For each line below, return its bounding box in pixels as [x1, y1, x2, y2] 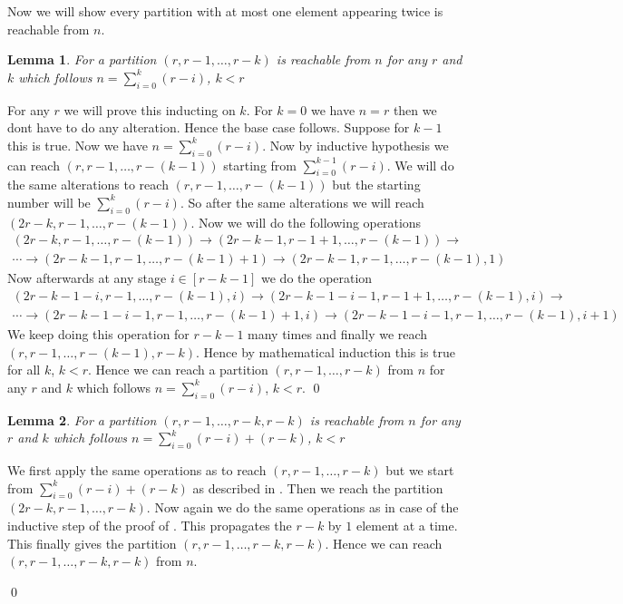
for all [7, 360, 41, 379]
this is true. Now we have [7, 135, 148, 154]
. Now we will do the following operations [190, 212, 422, 231]
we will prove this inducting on [63, 100, 236, 119]
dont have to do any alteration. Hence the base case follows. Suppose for [7, 118, 410, 137]
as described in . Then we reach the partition [192, 478, 443, 497]
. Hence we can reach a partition [88, 360, 268, 379]
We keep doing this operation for [7, 325, 190, 344]
